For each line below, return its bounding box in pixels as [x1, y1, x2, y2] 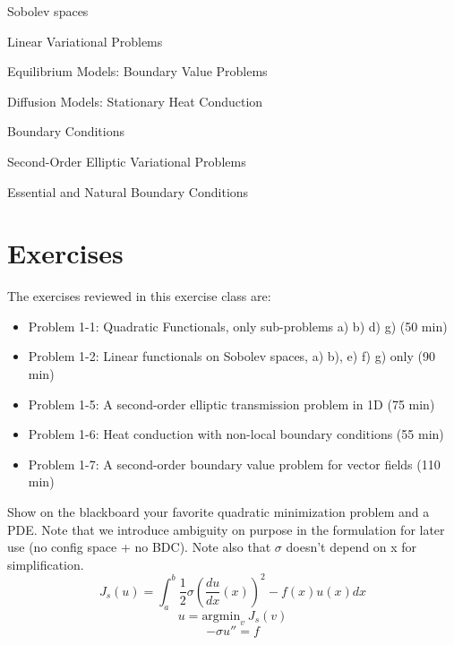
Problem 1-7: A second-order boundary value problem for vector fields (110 [28, 454, 441, 473]
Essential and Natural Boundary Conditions [7, 182, 249, 201]
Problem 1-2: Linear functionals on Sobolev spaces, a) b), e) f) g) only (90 [28, 347, 435, 365]
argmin [201, 609, 241, 623]
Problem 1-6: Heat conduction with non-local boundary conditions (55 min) [28, 425, 444, 443]
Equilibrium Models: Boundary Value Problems [7, 62, 268, 81]
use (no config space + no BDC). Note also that [7, 537, 271, 556]
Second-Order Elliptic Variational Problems [7, 151, 246, 170]
